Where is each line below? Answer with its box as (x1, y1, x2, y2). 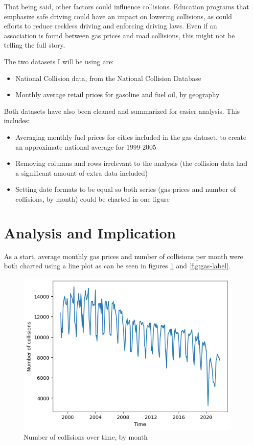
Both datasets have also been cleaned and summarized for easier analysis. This (4, 105, 240, 116)
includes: (4, 115, 30, 126)
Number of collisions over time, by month (23, 432, 148, 442)
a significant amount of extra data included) (15, 167, 148, 178)
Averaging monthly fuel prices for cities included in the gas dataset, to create (15, 131, 247, 142)
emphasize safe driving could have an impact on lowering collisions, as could (4, 11, 232, 21)
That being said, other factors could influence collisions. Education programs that (4, 1, 249, 11)
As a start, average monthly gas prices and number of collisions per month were (4, 251, 243, 261)
